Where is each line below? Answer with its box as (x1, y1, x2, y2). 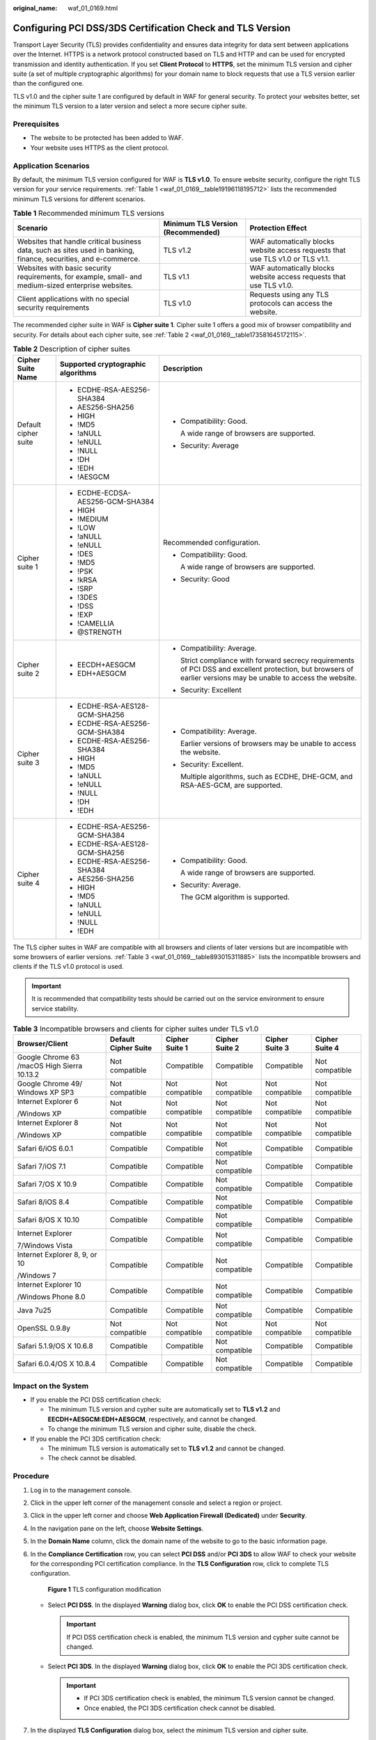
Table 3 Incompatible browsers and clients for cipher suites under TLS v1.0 (13, 1024, 259, 1034)
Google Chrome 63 (17, 1052, 80, 1062)
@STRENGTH (77, 627, 122, 637)
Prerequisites (13, 119, 59, 129)
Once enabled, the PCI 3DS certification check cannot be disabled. (84, 1704, 276, 1712)
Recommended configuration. (162, 537, 261, 547)
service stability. (31, 1004, 79, 1013)
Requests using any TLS (249, 290, 329, 299)
